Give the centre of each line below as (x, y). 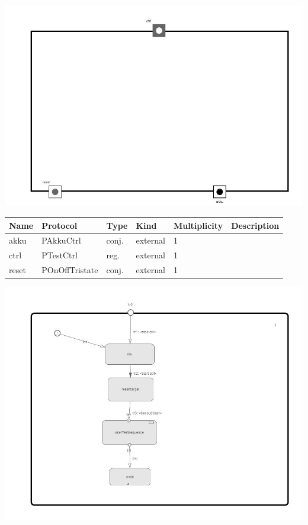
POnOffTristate (70, 270)
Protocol (60, 225)
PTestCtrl (60, 255)
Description (255, 225)
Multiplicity (198, 225)
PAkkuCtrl (61, 240)
